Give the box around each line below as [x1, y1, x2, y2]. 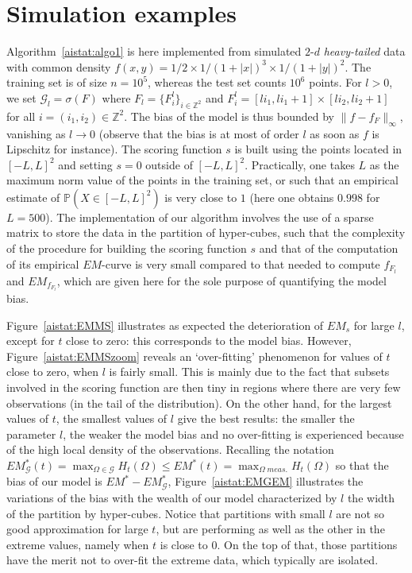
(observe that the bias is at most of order [98, 125, 299, 141]
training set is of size [6, 74, 107, 91]
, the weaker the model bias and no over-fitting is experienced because [63, 425, 404, 442]
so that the [335, 457, 389, 474]
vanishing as [6, 125, 66, 141]
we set [6, 89, 37, 106]
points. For [309, 74, 362, 91]
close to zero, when [6, 363, 98, 380]
